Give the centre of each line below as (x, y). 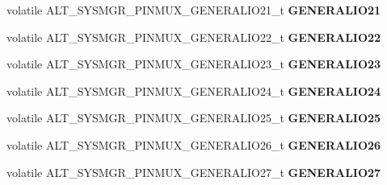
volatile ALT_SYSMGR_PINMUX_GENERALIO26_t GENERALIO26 (194, 144)
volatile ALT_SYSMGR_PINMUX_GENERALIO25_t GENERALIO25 (194, 118)
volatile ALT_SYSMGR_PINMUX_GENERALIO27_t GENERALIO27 (194, 172)
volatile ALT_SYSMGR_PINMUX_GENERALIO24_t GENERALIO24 (194, 90)
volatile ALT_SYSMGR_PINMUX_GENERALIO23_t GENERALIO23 (194, 64)
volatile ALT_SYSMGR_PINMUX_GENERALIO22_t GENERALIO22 (194, 37)
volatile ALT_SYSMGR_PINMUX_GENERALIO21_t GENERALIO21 (194, 10)
